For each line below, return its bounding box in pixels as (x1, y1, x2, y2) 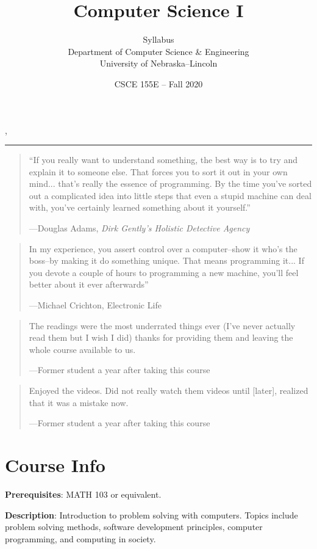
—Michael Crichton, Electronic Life (29, 299, 162, 311)
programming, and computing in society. (5, 532, 156, 545)
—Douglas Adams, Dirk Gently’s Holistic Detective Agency (29, 222, 250, 235)
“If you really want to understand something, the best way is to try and (29, 153, 298, 166)
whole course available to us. (29, 343, 136, 355)
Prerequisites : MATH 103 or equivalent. (5, 487, 162, 500)
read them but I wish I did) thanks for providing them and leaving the (29, 331, 293, 344)
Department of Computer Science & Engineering (68, 45, 249, 57)
